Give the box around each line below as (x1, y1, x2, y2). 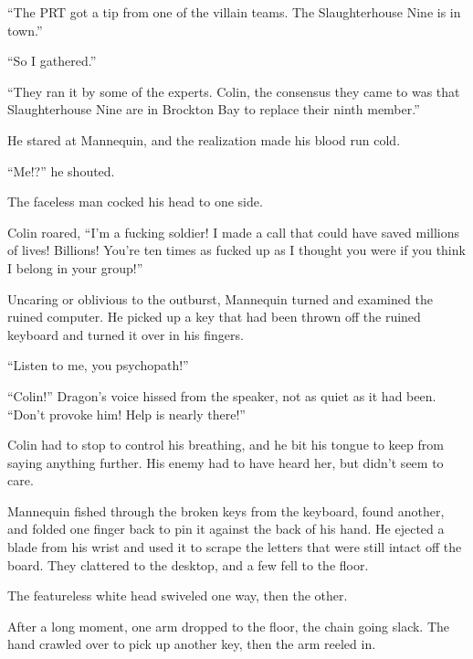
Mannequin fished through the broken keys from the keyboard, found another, (7, 501, 445, 520)
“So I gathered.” (7, 51, 97, 70)
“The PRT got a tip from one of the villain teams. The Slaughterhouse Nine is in (7, 3, 461, 21)
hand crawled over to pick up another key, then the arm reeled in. (7, 634, 376, 654)
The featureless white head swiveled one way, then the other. (7, 586, 348, 605)
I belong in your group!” (7, 258, 143, 277)
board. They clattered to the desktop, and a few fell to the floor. (7, 555, 369, 574)
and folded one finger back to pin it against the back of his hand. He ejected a (7, 519, 445, 538)
